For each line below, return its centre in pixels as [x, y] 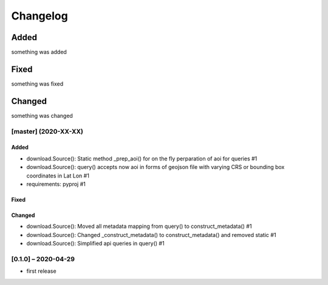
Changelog [39, 16]
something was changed [42, 115]
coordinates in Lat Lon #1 [58, 176]
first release [42, 271]
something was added [39, 52]
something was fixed [37, 84]
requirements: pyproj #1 [56, 184]
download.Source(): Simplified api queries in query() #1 [95, 244]
